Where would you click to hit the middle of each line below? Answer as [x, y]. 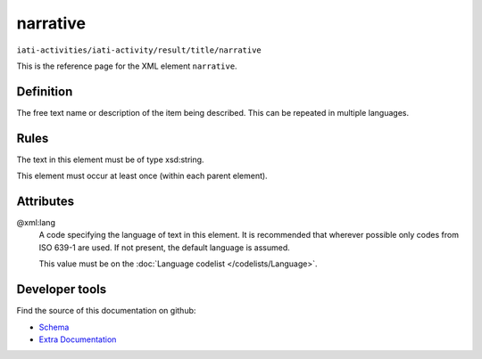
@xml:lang [36, 223]
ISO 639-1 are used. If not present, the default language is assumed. [164, 247]
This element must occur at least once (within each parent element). [142, 176]
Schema [54, 327]
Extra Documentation [78, 339]
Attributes [46, 201]
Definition [45, 91]
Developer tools [62, 290]
